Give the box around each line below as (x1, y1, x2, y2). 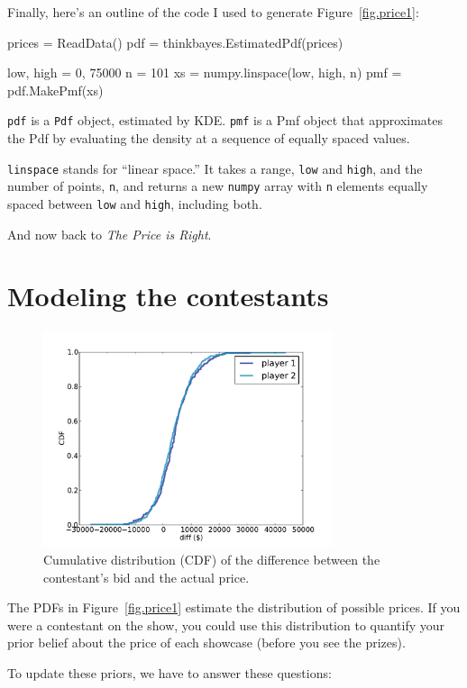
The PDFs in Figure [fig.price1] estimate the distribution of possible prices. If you (7, 598, 461, 617)
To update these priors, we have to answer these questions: (7, 663, 332, 682)
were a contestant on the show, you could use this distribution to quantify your (7, 615, 445, 634)
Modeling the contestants (7, 277, 329, 314)
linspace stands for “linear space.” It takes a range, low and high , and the (7, 158, 423, 177)
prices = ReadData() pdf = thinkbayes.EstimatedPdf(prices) (7, 32, 343, 51)
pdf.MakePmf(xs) (7, 80, 104, 99)
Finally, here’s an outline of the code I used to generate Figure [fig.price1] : (7, 3, 419, 21)
